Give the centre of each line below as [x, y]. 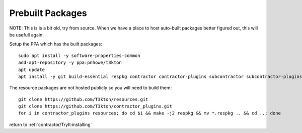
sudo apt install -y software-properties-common [79, 55]
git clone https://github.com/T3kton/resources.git [83, 99]
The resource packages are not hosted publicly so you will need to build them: [91, 88]
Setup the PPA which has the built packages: [56, 44]
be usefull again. [26, 34]
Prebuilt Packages [48, 13]
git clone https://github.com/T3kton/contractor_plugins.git [95, 106]
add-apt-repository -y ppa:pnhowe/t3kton [70, 63]
